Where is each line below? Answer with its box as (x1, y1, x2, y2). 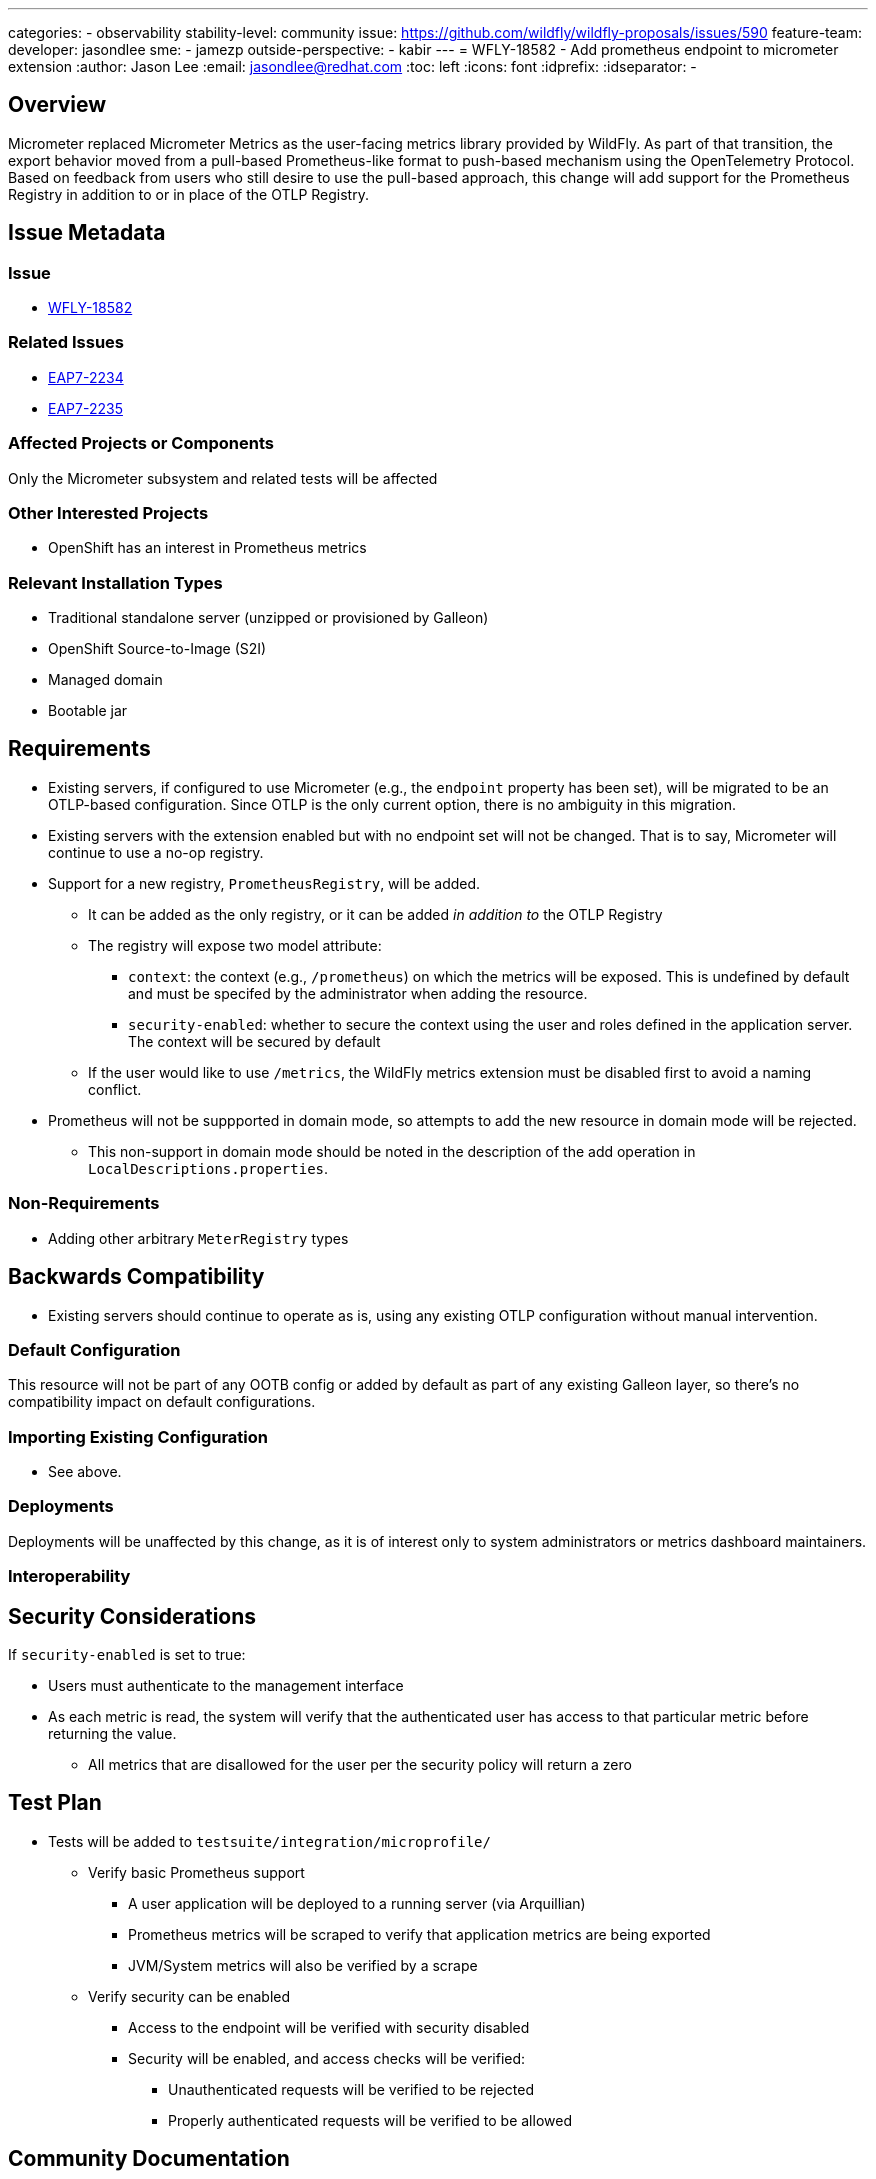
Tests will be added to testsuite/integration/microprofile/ (48, 1832, 491, 1850)
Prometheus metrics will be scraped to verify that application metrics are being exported (128, 1925, 711, 1943)
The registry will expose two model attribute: (88, 936, 382, 954)
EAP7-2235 (48, 399, 123, 417)
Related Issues (8, 332, 124, 353)
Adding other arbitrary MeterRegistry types (48, 1229, 349, 1247)
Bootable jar (48, 702, 128, 720)
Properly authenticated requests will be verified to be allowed (168, 2111, 572, 2129)
